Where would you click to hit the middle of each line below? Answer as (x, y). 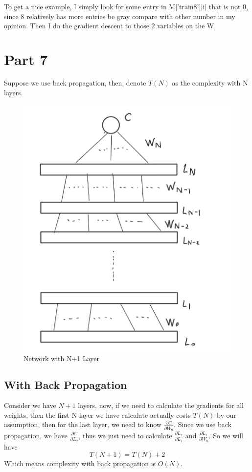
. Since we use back (203, 424)
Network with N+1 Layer (62, 358)
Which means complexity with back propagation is (80, 463)
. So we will (226, 435)
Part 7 (26, 59)
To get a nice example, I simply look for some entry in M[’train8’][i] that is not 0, (126, 6)
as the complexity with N (210, 82)
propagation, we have (36, 435)
